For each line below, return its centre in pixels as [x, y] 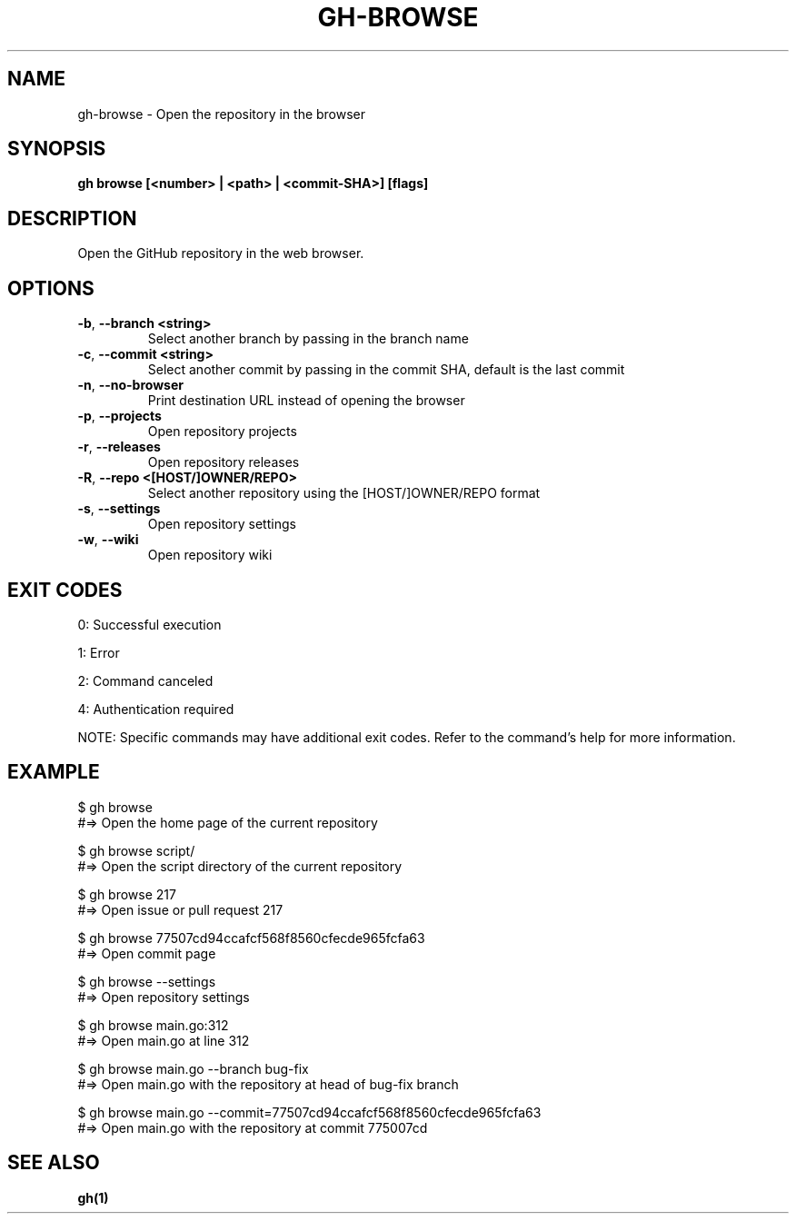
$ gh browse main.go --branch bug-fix [193, 1068]
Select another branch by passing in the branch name [308, 339]
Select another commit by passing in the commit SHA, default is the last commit [386, 370]
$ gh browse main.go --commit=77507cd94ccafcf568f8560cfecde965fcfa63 [309, 1112]
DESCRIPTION [72, 218]
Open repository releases [224, 462]
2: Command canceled [145, 680]
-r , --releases [119, 447]
